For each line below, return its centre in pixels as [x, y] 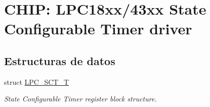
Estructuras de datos [60, 60]
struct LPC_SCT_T [37, 82]
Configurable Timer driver [98, 29]
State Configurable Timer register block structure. [80, 99]
